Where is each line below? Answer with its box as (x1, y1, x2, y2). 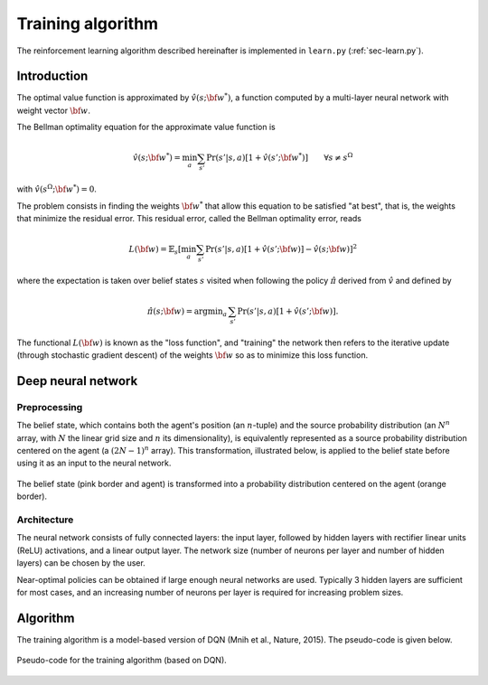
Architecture (16, 513, 74, 526)
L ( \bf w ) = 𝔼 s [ (128, 244, 182, 257)
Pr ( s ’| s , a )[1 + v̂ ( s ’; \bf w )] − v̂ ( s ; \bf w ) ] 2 (204, 242, 357, 255)
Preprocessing (16, 400, 83, 413)
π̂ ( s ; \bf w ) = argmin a (147, 305, 228, 318)
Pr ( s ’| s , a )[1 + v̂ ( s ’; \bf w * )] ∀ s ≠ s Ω (206, 151, 353, 163)
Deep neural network (16, 373, 138, 389)
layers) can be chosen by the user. (16, 558, 146, 568)
